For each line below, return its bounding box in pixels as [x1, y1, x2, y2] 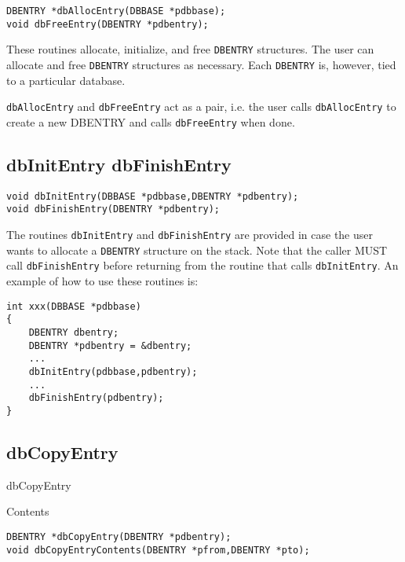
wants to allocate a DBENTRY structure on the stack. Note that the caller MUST [6, 241, 388, 258]
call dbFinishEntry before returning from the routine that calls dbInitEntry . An [6, 257, 399, 274]
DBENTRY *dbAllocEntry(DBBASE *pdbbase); [6, 6, 226, 17]
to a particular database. [6, 72, 126, 88]
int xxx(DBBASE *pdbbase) [6, 300, 141, 312]
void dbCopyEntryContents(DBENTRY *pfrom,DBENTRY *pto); [6, 544, 310, 556]
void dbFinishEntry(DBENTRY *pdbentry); [6, 204, 221, 215]
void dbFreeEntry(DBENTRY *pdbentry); [6, 18, 209, 30]
